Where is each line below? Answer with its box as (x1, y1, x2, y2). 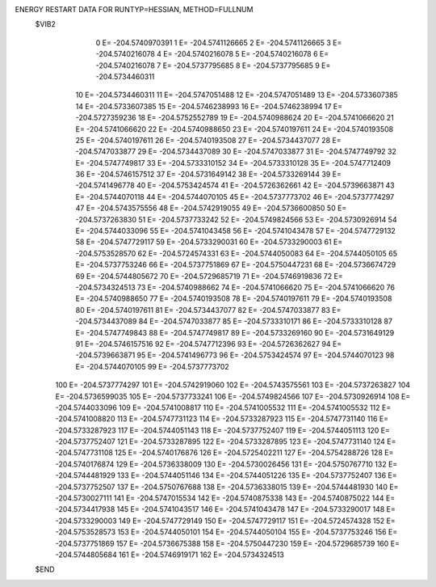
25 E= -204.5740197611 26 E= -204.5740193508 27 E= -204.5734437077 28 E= (75, 135, 342, 145)
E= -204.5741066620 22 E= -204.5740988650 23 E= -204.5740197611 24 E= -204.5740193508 (75, 124, 394, 133)
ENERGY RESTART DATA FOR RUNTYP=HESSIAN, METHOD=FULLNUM (15, 5, 254, 14)
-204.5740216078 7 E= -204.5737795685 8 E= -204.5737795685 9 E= (95, 61, 331, 70)
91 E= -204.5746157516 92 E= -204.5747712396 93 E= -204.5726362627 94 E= (75, 339, 342, 348)
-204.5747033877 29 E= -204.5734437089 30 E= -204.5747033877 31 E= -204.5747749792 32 (75, 146, 397, 157)
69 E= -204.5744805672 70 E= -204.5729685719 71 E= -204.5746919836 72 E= (75, 271, 343, 281)
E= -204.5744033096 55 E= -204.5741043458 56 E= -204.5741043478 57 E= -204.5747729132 (75, 226, 396, 236)
